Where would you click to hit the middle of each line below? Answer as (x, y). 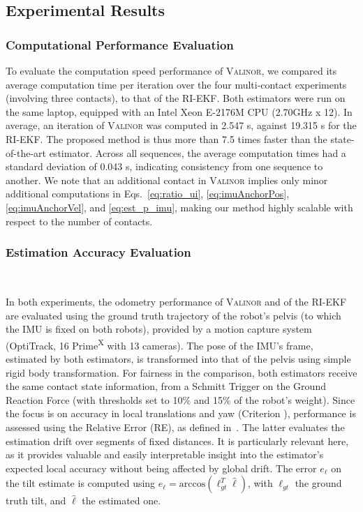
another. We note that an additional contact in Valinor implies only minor (167, 180)
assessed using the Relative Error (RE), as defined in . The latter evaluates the (175, 427)
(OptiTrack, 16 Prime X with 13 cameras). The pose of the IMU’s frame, (160, 344)
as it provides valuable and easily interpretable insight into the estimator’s (165, 454)
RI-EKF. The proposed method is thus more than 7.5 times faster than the (166, 138)
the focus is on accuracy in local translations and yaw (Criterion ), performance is (181, 413)
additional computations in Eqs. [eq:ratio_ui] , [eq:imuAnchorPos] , (148, 194)
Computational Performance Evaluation (120, 44)
